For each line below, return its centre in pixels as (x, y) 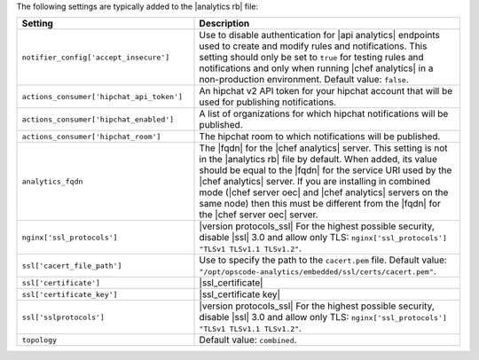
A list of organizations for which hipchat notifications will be (324, 113)
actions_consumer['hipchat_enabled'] (98, 119)
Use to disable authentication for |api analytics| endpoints (320, 35)
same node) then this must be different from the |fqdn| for (320, 204)
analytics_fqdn (52, 181)
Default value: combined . (248, 340)
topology (39, 340)
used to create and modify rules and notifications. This (313, 46)
